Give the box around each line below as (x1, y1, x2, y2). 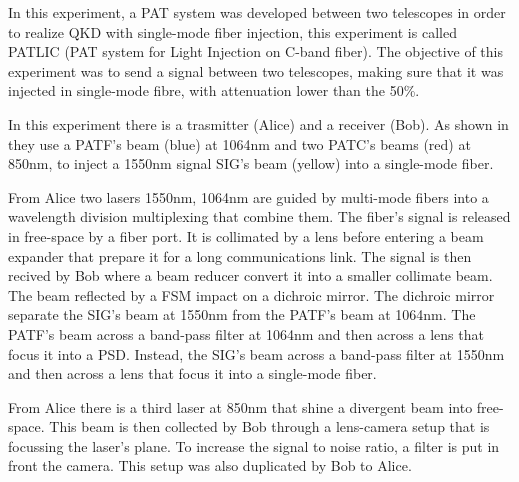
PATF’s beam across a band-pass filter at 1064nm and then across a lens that (8, 323, 484, 344)
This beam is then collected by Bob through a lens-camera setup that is (49, 416, 490, 437)
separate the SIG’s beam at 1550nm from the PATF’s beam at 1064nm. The (8, 304, 476, 325)
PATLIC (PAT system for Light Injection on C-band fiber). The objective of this (8, 41, 503, 62)
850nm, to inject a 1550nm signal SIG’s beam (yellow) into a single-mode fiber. (8, 153, 494, 174)
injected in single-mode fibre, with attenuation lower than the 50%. (8, 80, 420, 101)
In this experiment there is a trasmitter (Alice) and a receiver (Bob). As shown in (8, 113, 509, 134)
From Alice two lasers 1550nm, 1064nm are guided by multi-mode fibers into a (8, 186, 489, 207)
